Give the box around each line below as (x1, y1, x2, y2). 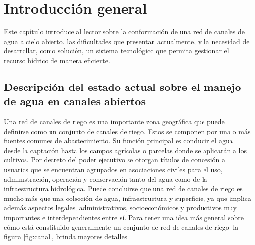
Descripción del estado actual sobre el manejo (4, 79, 241, 94)
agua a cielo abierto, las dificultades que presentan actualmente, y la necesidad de (4, 36, 250, 46)
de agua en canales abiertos (4, 93, 146, 109)
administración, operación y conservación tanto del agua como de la (4, 174, 207, 184)
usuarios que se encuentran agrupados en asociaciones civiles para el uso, (4, 164, 223, 175)
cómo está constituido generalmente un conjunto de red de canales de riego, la (4, 222, 239, 232)
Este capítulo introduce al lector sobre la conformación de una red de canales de (4, 26, 245, 37)
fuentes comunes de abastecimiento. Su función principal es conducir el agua (4, 135, 233, 146)
